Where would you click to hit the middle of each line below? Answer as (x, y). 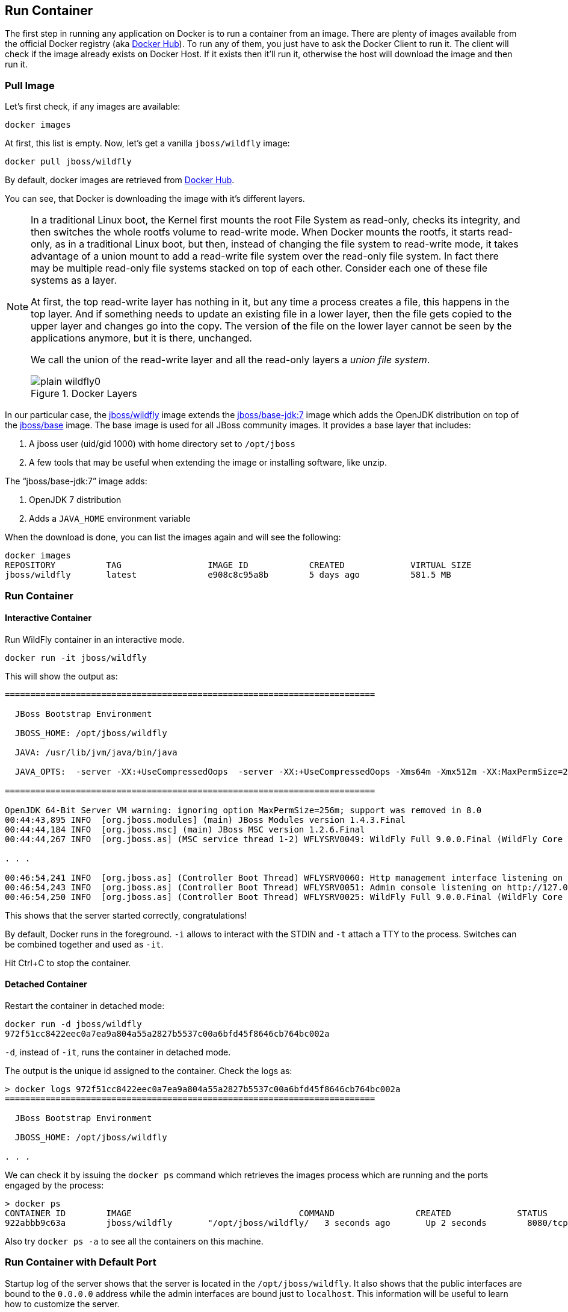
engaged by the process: (54, 1185)
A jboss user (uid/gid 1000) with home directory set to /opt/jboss (162, 444)
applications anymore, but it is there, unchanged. (141, 338)
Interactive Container (48, 618)
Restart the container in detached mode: (85, 1005)
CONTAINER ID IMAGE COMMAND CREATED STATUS (276, 1213)
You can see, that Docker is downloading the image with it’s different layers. (155, 199)
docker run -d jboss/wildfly (73, 1024)
